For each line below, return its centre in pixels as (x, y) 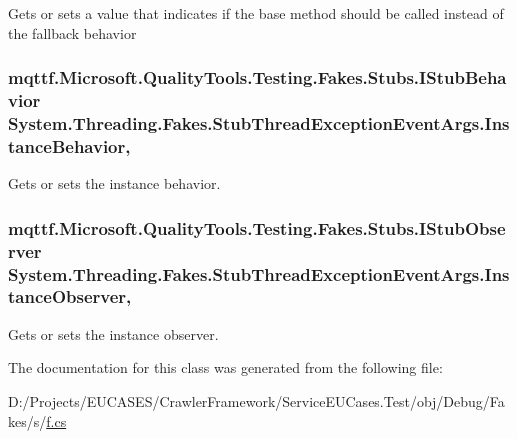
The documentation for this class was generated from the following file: (225, 367)
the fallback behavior (72, 32)
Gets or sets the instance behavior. (114, 183)
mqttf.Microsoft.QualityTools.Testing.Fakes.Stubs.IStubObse (257, 227)
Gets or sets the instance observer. (113, 333)
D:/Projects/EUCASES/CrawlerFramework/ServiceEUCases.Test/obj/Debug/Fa (256, 400)
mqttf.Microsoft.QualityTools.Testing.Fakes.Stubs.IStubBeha (257, 77)
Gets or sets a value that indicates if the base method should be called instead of (256, 13)
